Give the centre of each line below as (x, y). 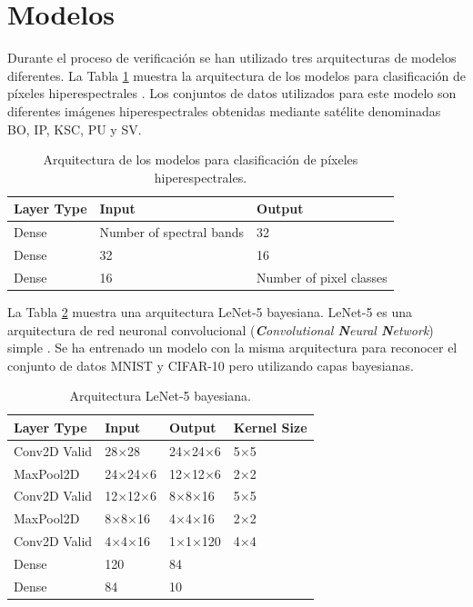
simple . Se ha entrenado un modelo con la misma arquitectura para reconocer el (232, 348)
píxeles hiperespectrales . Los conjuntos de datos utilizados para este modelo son (232, 93)
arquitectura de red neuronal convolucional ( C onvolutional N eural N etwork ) (221, 329)
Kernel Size (270, 427)
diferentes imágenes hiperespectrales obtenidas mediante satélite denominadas (224, 110)
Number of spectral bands (172, 232)
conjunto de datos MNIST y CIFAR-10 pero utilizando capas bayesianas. (211, 365)
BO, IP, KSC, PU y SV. (75, 129)
